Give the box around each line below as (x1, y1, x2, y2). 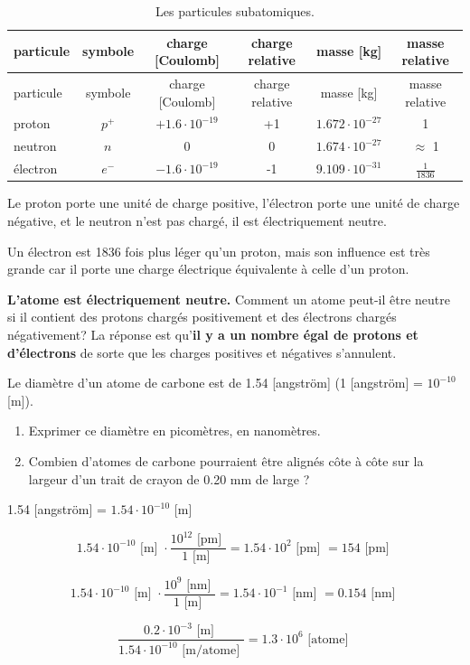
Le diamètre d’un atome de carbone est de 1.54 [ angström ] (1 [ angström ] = (7, 373, 423, 392)
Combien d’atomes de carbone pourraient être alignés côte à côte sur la (28, 452, 424, 471)
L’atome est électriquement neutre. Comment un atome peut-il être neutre (7, 289, 450, 308)
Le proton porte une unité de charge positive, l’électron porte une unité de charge (7, 193, 460, 212)
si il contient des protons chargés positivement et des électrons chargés (7, 307, 397, 326)
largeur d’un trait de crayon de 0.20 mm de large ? (28, 469, 310, 488)
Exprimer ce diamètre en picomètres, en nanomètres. (28, 421, 321, 440)
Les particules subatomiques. (155, 2, 315, 20)
